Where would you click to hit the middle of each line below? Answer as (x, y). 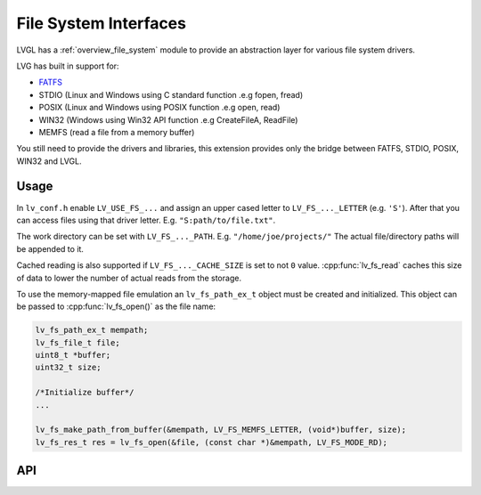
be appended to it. (50, 248)
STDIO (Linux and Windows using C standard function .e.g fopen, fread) (171, 94)
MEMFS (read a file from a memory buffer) (117, 132)
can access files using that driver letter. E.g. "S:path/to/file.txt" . (146, 220)
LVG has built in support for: (68, 66)
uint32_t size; (68, 368)
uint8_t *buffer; (73, 355)
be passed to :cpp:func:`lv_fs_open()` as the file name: (116, 306)
